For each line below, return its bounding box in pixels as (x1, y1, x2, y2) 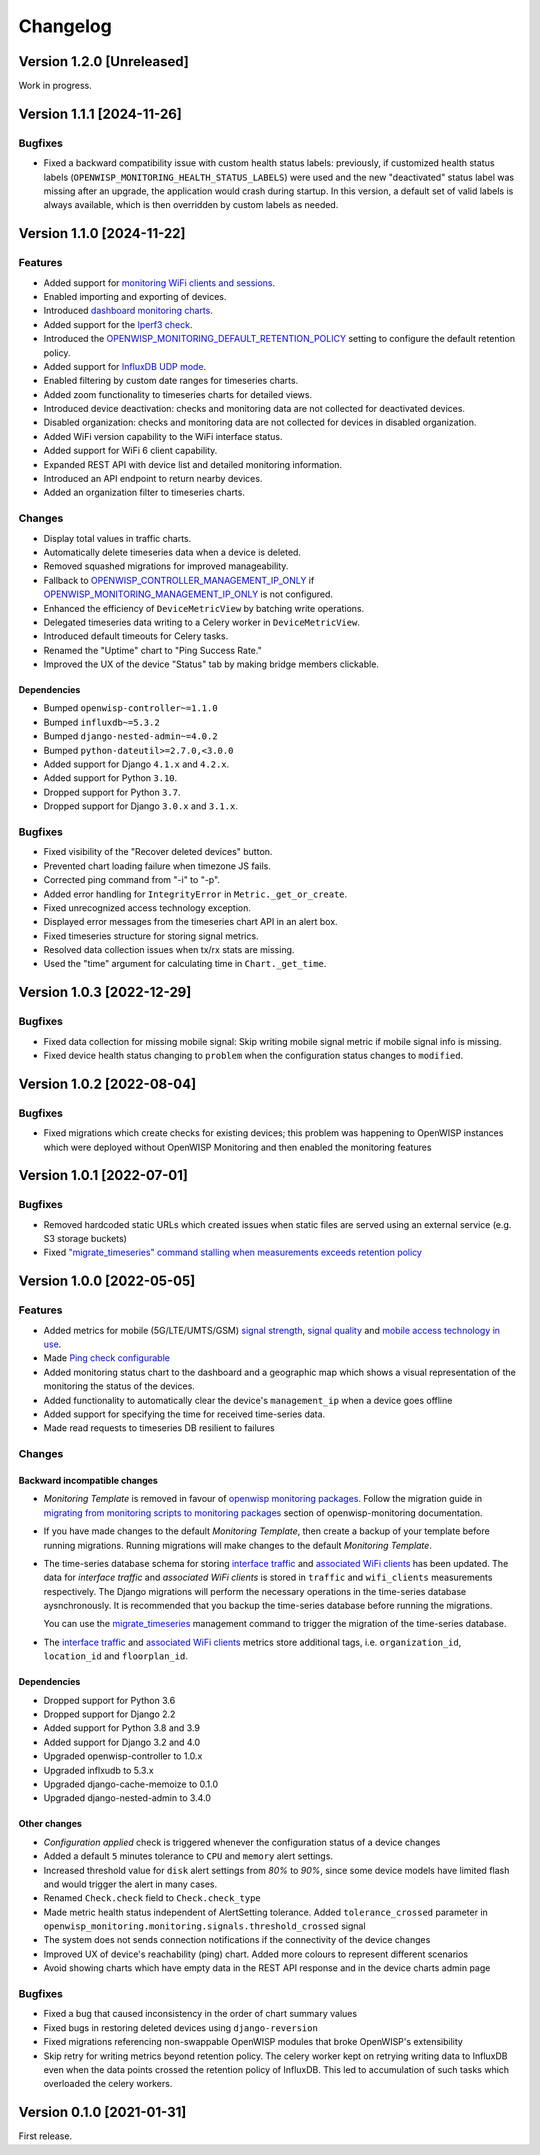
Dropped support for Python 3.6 (43, 1694, 176, 1706)
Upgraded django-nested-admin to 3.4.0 (43, 1792, 212, 1804)
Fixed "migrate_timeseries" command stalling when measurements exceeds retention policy (43, 1246, 422, 1259)
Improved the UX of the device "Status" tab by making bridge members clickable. (43, 658, 380, 670)
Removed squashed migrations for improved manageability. (43, 560, 289, 572)
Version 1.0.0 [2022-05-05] (18, 1273, 196, 1290)
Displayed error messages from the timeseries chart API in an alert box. (43, 916, 339, 928)
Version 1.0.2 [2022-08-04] (18, 1075, 197, 1092)
